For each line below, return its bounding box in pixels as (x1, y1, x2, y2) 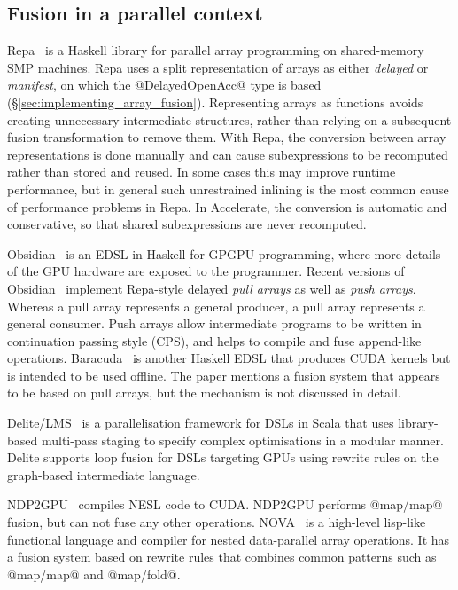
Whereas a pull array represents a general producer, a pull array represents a (7, 296, 425, 315)
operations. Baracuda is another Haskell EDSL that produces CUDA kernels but (7, 349, 451, 367)
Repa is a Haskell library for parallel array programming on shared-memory (7, 41, 424, 59)
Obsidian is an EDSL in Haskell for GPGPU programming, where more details (7, 244, 441, 263)
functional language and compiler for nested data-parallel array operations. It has (7, 530, 450, 548)
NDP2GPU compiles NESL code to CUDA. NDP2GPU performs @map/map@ (7, 495, 443, 514)
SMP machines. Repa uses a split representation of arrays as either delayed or (7, 58, 429, 76)
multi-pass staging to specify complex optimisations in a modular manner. (41, 430, 444, 449)
